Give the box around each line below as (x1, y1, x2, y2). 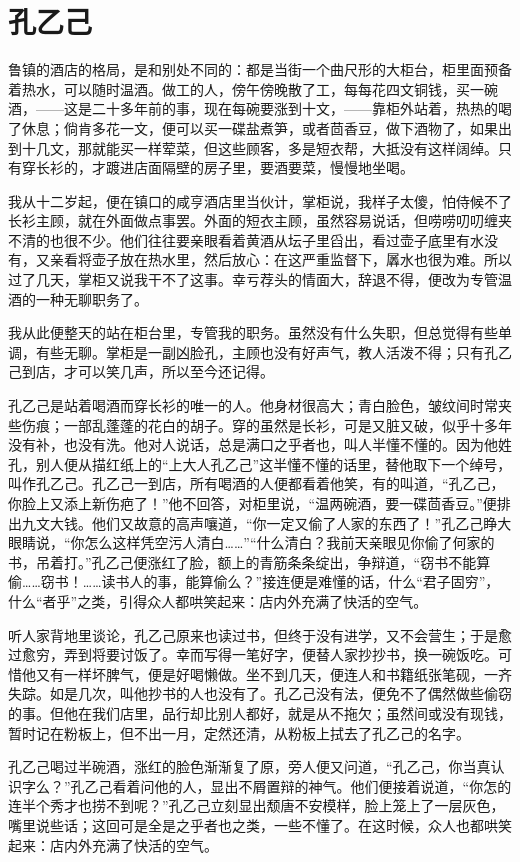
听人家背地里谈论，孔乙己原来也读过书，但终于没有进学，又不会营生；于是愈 (8, 624, 512, 645)
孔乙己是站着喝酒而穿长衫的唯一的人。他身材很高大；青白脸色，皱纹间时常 (8, 395, 498, 416)
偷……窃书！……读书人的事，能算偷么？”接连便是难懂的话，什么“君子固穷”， (8, 571, 500, 592)
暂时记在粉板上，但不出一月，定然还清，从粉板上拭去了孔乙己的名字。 (8, 722, 470, 743)
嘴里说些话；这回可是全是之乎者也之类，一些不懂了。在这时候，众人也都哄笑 (8, 814, 512, 835)
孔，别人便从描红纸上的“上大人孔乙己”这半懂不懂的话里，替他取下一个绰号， (8, 453, 512, 474)
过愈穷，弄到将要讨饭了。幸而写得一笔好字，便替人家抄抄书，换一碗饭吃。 (8, 644, 498, 665)
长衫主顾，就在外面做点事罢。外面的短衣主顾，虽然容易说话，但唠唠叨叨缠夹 (8, 210, 512, 231)
